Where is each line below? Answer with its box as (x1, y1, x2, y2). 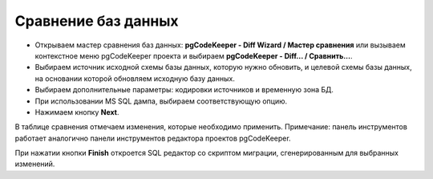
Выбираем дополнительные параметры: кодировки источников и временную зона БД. (34, 85, 334, 95)
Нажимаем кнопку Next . (34, 107, 119, 116)
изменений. (14, 159, 55, 169)
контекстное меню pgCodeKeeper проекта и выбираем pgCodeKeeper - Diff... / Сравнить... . (34, 51, 353, 60)
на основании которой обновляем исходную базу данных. (34, 73, 236, 83)
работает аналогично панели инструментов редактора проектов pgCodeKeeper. (14, 133, 292, 143)
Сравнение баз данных (14, 12, 180, 30)
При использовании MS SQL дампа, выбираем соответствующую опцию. (34, 96, 288, 106)
